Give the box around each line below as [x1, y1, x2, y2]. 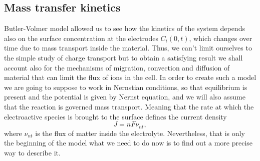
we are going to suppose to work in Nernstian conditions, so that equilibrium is [4, 81, 247, 92]
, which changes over [189, 32, 252, 43]
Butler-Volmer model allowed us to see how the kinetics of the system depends [4, 23, 245, 33]
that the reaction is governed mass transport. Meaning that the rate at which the [4, 101, 254, 111]
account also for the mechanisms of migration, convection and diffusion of [4, 62, 230, 72]
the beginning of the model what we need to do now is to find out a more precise [4, 137, 253, 148]
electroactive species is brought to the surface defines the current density [4, 111, 227, 121]
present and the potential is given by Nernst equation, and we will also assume [4, 91, 245, 102]
